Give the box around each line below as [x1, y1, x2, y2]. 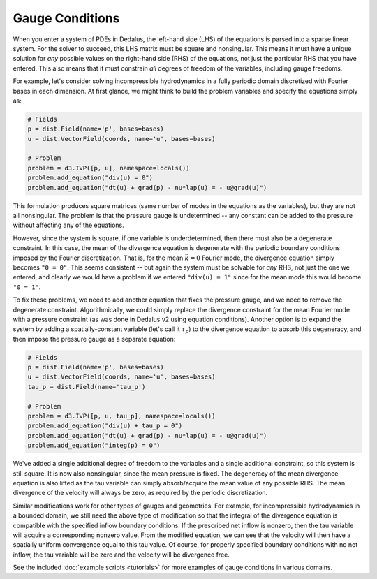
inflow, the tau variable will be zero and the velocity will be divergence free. [13, 550, 230, 559]
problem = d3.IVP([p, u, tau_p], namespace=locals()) [27, 412, 216, 420]
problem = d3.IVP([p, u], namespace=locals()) [27, 164, 190, 172]
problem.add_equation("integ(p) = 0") [27, 441, 161, 450]
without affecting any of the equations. [13, 221, 125, 230]
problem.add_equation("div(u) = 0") [27, 174, 154, 182]
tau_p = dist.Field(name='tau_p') [27, 383, 146, 390]
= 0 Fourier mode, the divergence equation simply [189, 254, 335, 262]
